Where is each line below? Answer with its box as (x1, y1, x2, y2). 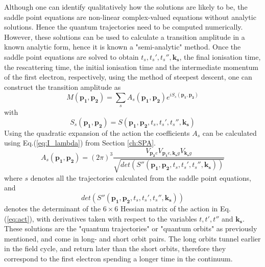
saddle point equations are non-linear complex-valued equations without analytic (4, 11, 256, 22)
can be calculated (202, 127, 257, 138)
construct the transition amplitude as (4, 81, 121, 92)
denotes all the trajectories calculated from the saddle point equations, (30, 172, 251, 183)
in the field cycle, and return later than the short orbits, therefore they (4, 243, 226, 254)
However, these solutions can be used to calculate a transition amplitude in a (4, 31, 245, 42)
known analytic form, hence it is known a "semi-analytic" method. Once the (4, 41, 241, 52)
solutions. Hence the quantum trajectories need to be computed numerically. (4, 21, 243, 32)
